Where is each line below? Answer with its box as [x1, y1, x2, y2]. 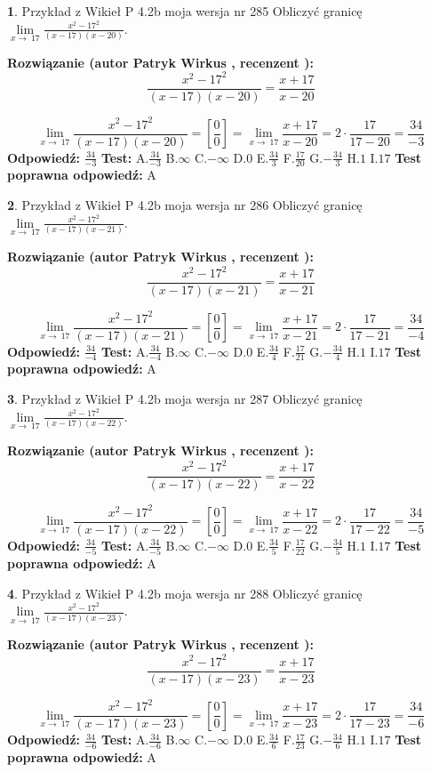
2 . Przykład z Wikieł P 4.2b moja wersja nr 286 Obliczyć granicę [7, 196, 363, 214]
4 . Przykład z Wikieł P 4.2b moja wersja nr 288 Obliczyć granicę [7, 583, 363, 602]
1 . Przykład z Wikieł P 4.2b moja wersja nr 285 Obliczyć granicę [7, 2, 363, 20]
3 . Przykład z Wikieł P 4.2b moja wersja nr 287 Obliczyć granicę [7, 390, 363, 408]
